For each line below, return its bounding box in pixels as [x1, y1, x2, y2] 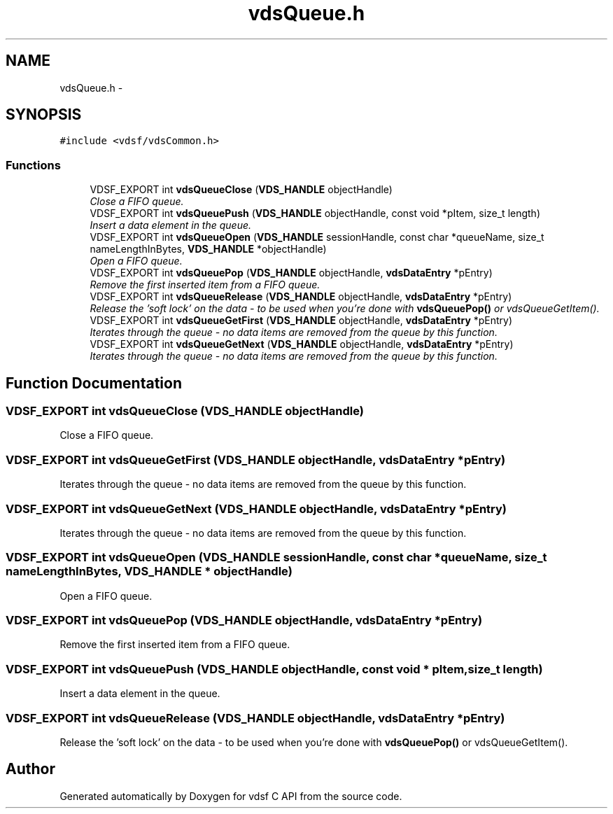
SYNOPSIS [6, 106, 82, 124]
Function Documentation [6, 374, 182, 392]
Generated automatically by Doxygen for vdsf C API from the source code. [59, 790, 402, 802]
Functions [6, 157, 61, 172]
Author [6, 760, 55, 778]
